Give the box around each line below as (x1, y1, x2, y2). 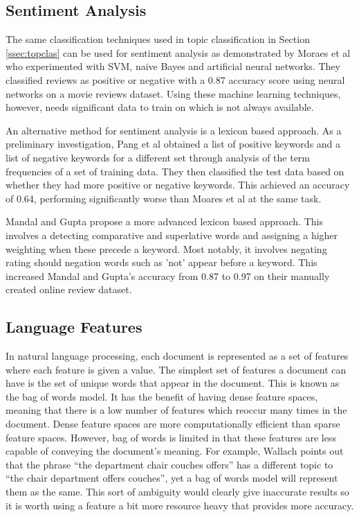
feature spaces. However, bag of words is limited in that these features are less (6, 430, 336, 444)
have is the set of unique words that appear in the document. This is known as (6, 376, 340, 390)
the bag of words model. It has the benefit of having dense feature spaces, (6, 389, 318, 403)
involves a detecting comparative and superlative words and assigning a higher (6, 227, 338, 242)
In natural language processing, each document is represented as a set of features (6, 349, 349, 363)
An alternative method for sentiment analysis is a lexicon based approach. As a (6, 123, 342, 137)
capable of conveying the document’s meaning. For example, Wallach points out (6, 444, 344, 458)
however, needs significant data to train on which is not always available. (6, 100, 314, 114)
